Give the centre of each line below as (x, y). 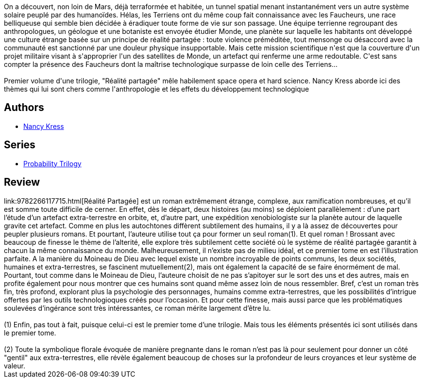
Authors (24, 108)
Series (20, 145)
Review (22, 182)
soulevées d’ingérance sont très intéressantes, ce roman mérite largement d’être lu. (137, 308)
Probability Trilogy (52, 163)
